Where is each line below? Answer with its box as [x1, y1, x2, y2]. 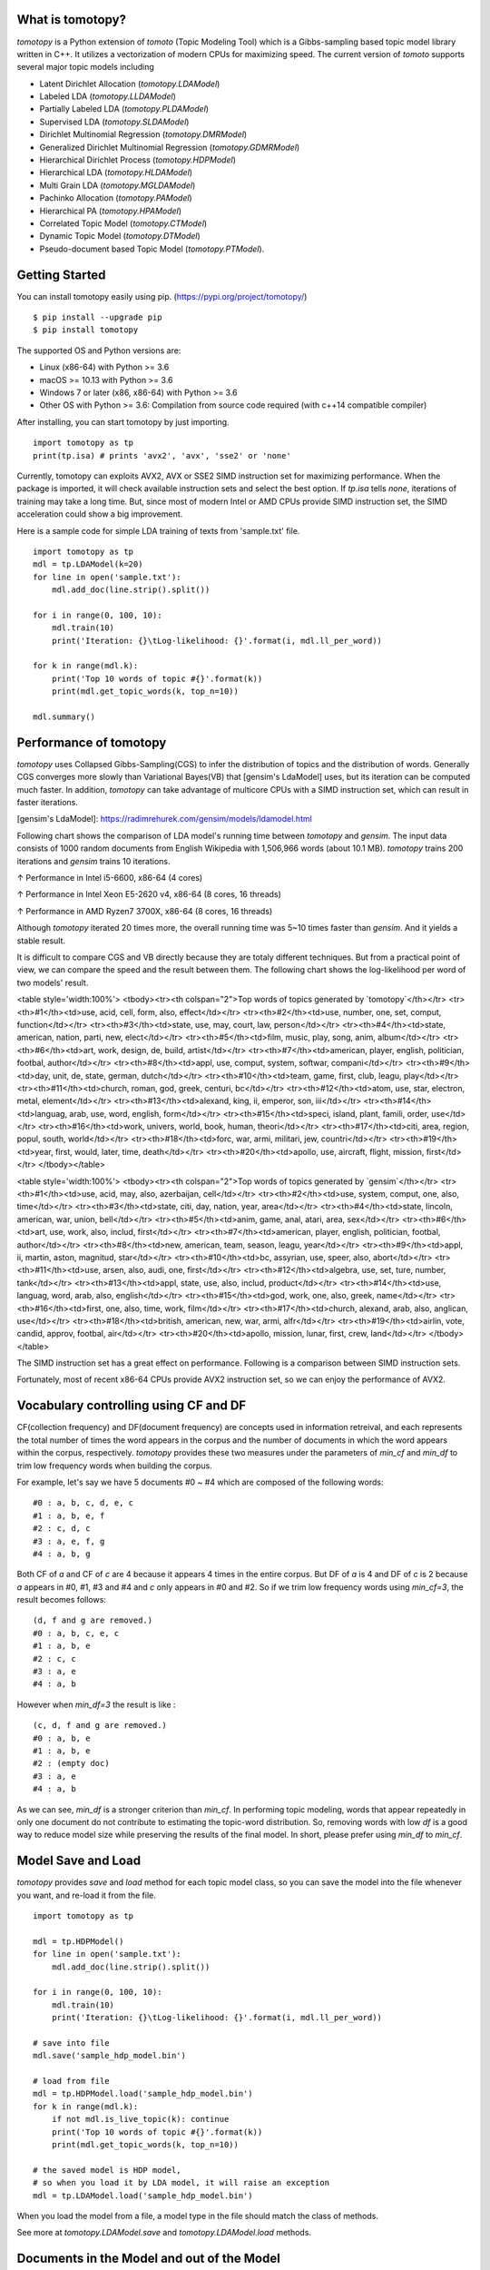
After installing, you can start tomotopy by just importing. [16, 416, 230, 427]
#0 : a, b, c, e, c [33, 1628, 120, 1638]
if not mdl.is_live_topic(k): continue [51, 2114, 230, 2125]
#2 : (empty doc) [33, 1758, 110, 1769]
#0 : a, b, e [33, 1732, 91, 1743]
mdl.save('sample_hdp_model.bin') [33, 2050, 186, 2061]
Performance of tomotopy [16, 735, 167, 750]
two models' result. [16, 977, 89, 988]
